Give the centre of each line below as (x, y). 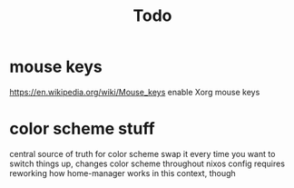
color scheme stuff (83, 129)
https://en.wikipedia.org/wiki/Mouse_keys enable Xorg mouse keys (135, 92)
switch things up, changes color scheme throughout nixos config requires (147, 163)
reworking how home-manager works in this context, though (122, 173)
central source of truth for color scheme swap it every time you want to (142, 153)
